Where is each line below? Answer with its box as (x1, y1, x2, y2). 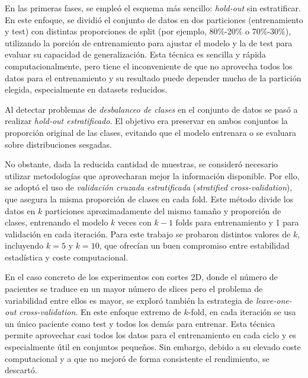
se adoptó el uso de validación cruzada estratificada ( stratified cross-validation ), (5, 181, 293, 193)
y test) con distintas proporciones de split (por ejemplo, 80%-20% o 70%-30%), (5, 25, 291, 37)
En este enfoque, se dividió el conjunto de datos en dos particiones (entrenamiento (5, 13, 303, 26)
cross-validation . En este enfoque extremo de (19, 306, 181, 318)
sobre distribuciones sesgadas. (5, 138, 112, 150)
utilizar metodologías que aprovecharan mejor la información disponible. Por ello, (5, 169, 300, 182)
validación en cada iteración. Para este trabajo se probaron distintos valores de (5, 227, 291, 240)
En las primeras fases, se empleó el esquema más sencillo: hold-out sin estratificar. (5, 2, 301, 14)
